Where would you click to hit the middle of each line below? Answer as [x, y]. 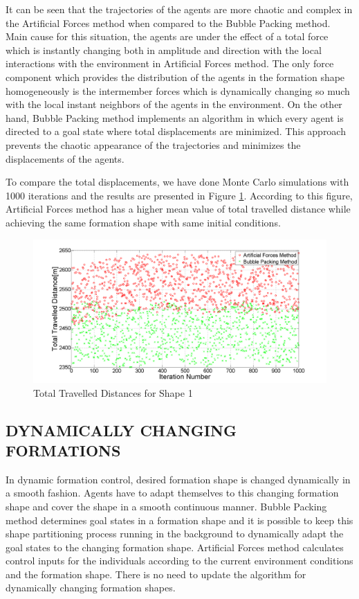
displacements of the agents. [65, 158]
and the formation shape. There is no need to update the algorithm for [156, 574]
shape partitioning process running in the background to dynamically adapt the [175, 534]
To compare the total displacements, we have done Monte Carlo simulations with [177, 182]
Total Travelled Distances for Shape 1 [113, 392]
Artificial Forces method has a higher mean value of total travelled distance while [178, 209]
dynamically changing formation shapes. [91, 588]
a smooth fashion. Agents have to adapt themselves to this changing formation [172, 493]
